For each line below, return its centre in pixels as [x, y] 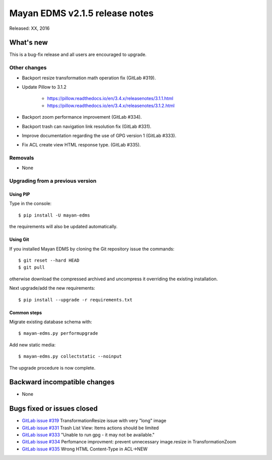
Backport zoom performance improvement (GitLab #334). [82, 117]
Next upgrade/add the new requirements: [52, 288]
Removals [22, 158]
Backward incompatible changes [62, 382]
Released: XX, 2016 [29, 28]
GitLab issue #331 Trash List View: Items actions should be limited [90, 428]
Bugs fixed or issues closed [54, 409]
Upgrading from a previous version [53, 181]
